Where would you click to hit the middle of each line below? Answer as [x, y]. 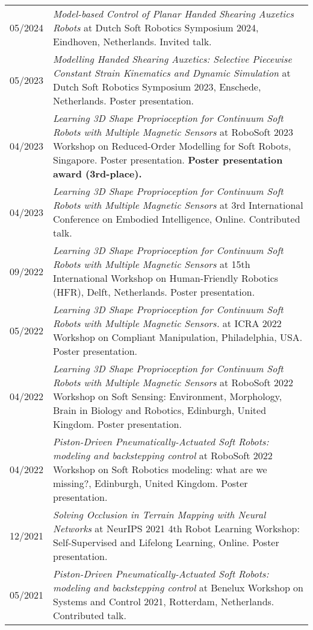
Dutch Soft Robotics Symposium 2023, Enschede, [157, 87]
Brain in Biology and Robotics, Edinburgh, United [160, 410]
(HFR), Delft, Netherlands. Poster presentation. [154, 292]
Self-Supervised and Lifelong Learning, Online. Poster [166, 542]
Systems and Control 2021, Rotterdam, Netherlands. [164, 601]
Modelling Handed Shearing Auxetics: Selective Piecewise [172, 59]
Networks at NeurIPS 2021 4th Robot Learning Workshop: [176, 528]
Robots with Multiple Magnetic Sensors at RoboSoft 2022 [173, 382]
